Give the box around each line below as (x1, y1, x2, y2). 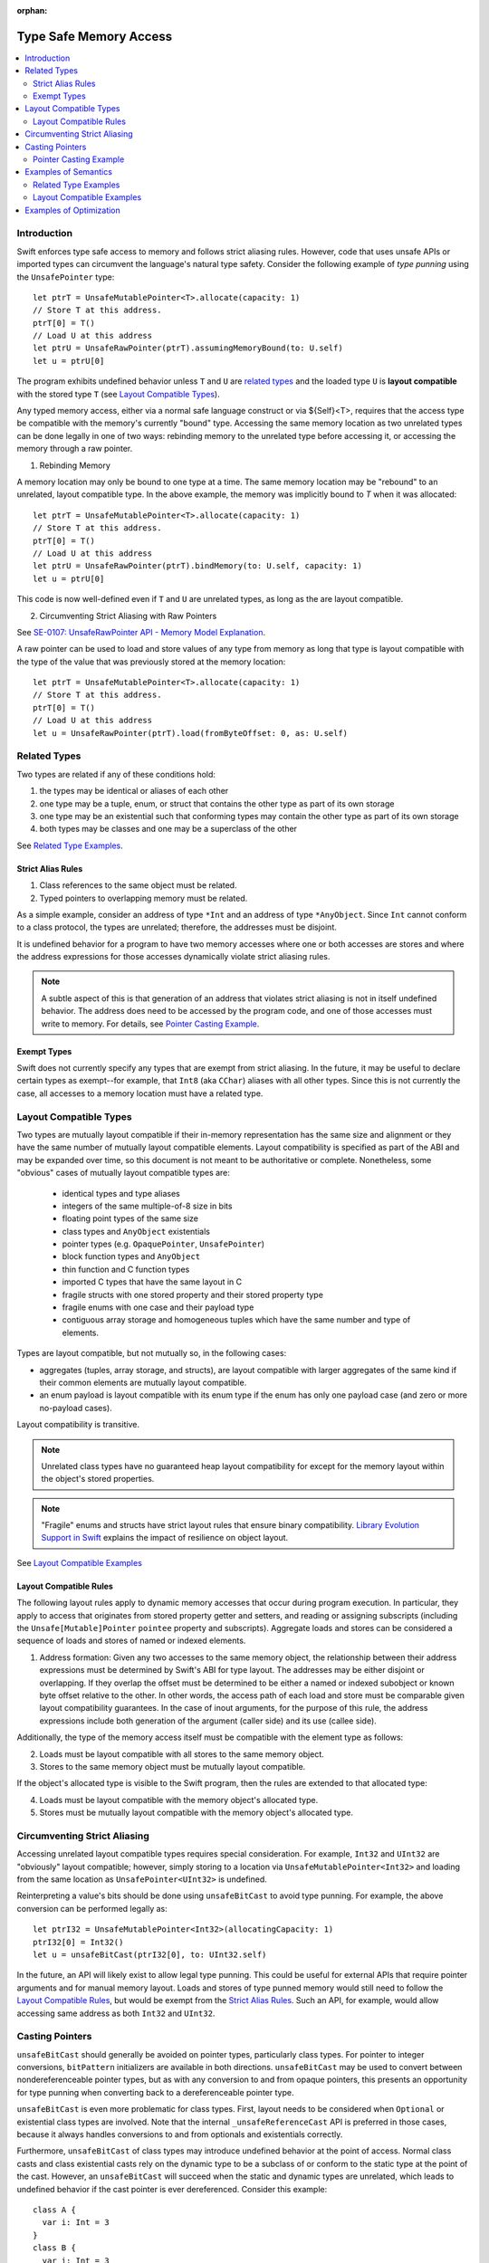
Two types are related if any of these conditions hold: (16, 769, 216, 779)
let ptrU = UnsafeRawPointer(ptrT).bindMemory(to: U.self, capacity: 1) (33, 561, 362, 571)
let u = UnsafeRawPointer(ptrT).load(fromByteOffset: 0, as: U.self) (33, 728, 349, 738)
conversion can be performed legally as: (16, 1903, 168, 1914)
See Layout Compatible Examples (16, 1557, 142, 1568)
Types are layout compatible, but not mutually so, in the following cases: (16, 1348, 287, 1359)
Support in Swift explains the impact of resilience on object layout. (41, 1533, 289, 1543)
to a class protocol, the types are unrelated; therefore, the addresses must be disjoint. (16, 921, 337, 932)
